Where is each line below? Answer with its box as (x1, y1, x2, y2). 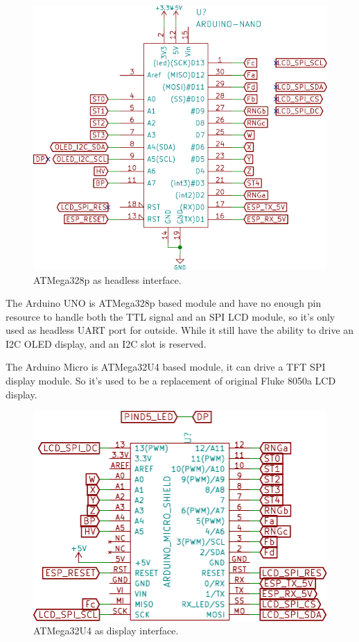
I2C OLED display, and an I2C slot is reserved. (6, 336, 207, 350)
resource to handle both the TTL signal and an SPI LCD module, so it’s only (6, 309, 335, 323)
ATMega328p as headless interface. (33, 272, 182, 287)
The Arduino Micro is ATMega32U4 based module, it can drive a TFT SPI (6, 360, 326, 374)
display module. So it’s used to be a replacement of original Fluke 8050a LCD (6, 373, 336, 388)
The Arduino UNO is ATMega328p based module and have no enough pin (6, 296, 322, 310)
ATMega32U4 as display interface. (33, 623, 179, 638)
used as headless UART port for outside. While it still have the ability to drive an (6, 323, 354, 337)
